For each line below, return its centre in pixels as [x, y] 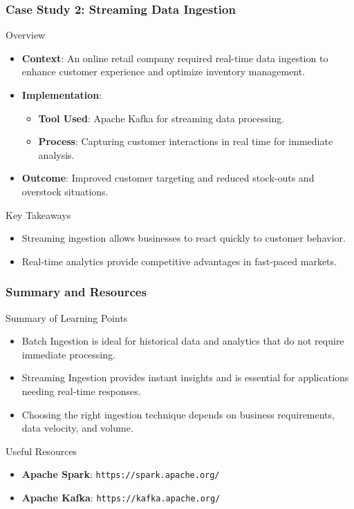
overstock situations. [65, 191]
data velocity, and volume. [77, 428]
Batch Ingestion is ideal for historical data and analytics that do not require [183, 341]
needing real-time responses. [81, 391]
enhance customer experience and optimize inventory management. [164, 71]
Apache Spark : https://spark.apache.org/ [121, 474]
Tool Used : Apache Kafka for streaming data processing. [161, 118]
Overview [26, 35]
